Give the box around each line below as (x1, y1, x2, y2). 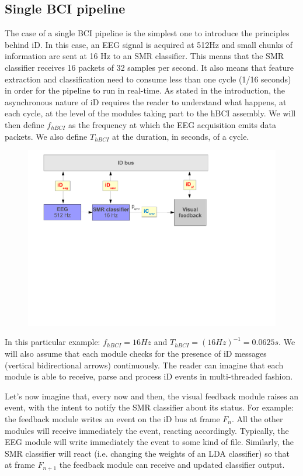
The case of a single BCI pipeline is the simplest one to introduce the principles (5, 27, 290, 39)
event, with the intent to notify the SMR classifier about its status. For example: (5, 401, 294, 413)
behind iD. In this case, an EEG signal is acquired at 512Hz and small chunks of (5, 38, 293, 50)
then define (5, 118, 44, 130)
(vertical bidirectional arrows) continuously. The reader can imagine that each (5, 358, 284, 371)
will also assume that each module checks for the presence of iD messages (5, 347, 267, 359)
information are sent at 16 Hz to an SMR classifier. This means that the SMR (5, 50, 284, 62)
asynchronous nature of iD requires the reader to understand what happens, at (5, 95, 287, 108)
